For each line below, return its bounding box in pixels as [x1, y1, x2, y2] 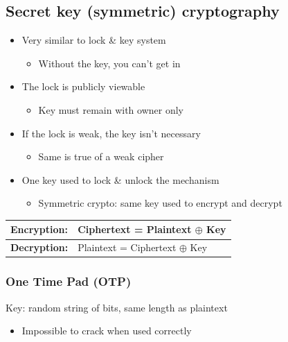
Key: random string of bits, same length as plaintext [6, 300, 228, 314]
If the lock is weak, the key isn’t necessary [21, 126, 201, 140]
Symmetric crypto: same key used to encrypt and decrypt [38, 196, 282, 210]
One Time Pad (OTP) [6, 273, 132, 290]
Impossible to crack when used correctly [21, 323, 192, 338]
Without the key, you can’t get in [38, 55, 181, 70]
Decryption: [10, 240, 69, 255]
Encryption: [10, 222, 68, 237]
